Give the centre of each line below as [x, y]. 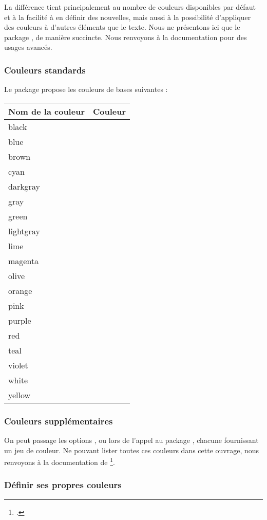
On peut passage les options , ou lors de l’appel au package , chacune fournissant [131, 440]
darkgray [24, 186]
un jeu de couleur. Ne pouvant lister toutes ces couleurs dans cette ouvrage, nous [132, 450]
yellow [20, 395]
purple [20, 320]
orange [20, 290]
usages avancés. [28, 47]
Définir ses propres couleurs [63, 485]
